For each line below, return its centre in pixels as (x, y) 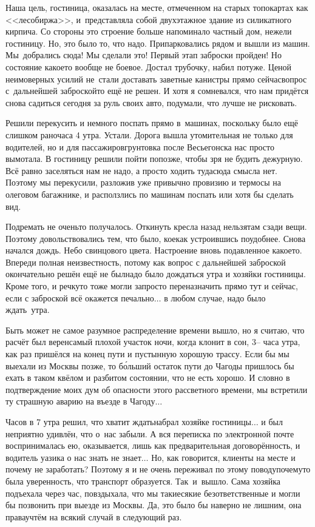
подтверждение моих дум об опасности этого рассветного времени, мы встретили (157, 389)
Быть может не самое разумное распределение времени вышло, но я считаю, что (155, 330)
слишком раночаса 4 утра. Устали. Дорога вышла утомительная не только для (149, 134)
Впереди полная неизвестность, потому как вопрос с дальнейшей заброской (146, 262)
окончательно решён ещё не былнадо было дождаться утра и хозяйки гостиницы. (156, 274)
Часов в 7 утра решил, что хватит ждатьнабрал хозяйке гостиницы (128, 421)
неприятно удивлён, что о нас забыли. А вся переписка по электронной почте (150, 433)
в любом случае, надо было (215, 297)
